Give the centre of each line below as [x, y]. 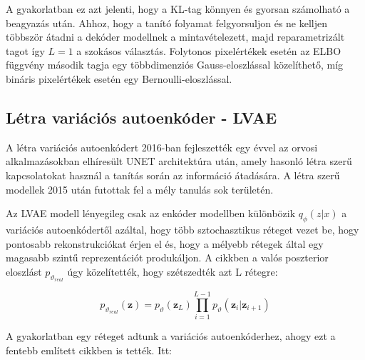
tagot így [25, 50]
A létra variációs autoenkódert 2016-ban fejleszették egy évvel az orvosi [162, 147]
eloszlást [24, 271]
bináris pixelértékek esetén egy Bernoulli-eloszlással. [119, 78]
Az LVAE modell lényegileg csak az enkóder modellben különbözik [151, 213]
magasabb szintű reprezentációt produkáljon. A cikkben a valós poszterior [167, 257]
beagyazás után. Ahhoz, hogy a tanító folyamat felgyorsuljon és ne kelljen [167, 22]
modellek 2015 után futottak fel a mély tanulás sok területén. [140, 189]
